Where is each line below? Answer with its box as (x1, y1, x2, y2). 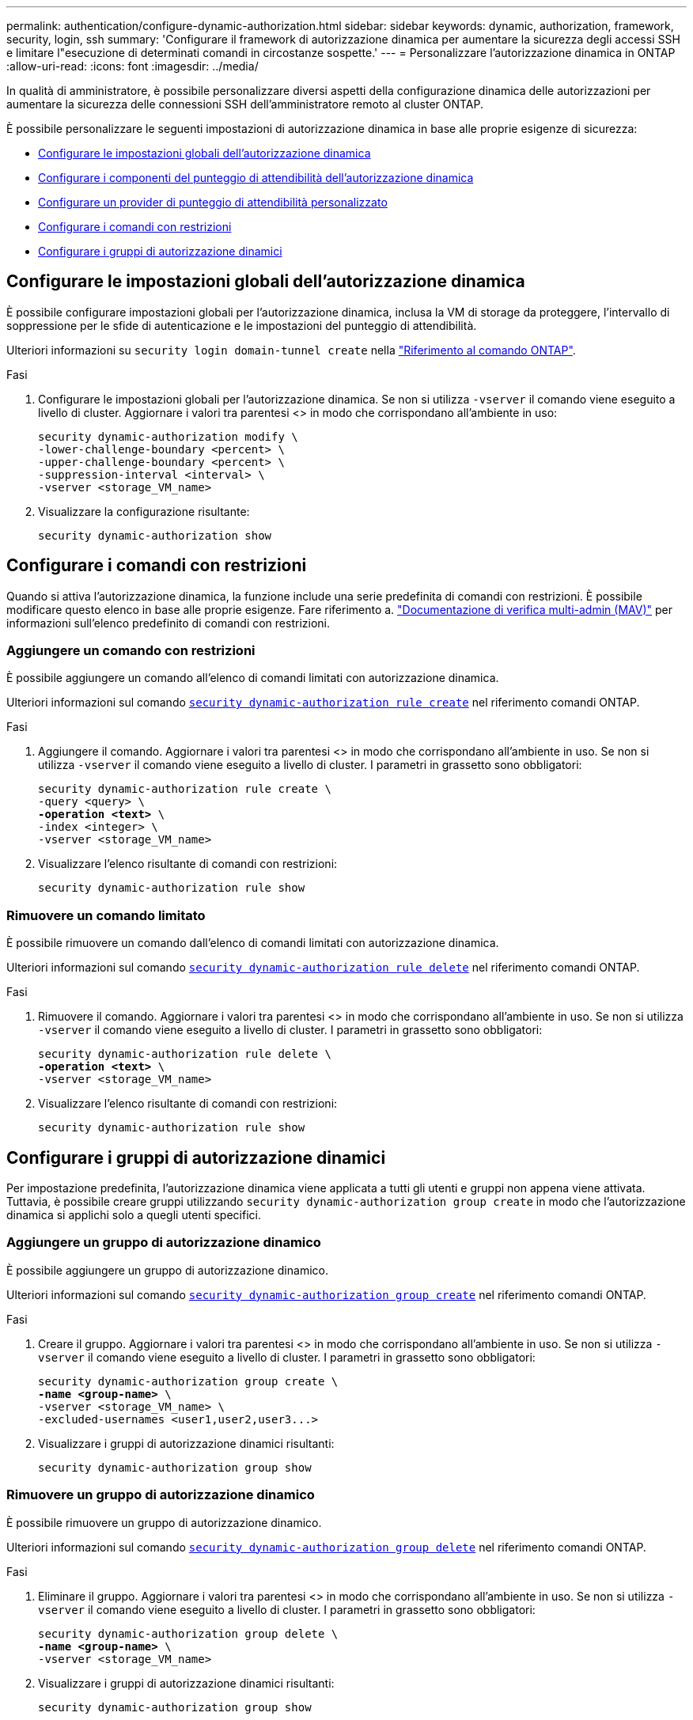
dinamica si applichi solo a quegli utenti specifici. (6, 1208, 261, 1222)
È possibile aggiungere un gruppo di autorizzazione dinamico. (6, 1263, 328, 1277)
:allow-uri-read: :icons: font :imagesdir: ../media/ (6, 59, 259, 73)
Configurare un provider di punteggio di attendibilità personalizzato (38, 195, 388, 209)
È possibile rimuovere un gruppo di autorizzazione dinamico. (6, 1515, 322, 1529)
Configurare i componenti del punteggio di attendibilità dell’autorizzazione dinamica (38, 171, 474, 184)
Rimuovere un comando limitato (6, 907, 206, 923)
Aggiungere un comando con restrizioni (6, 642, 256, 659)
